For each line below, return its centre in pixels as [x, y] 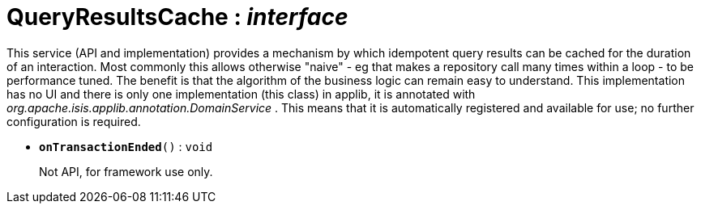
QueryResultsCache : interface [177, 17]
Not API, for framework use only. [126, 171]
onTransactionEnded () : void [126, 146]
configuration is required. [74, 121]
